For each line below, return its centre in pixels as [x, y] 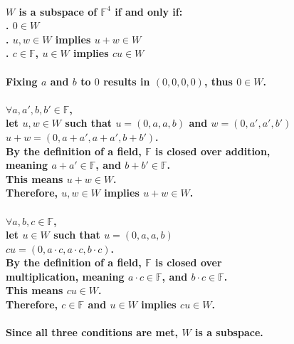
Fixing [22, 81]
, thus [218, 81]
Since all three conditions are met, [92, 332]
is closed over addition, [213, 151]
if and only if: [149, 11]
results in [127, 81]
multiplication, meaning [65, 276]
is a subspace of [58, 11]
